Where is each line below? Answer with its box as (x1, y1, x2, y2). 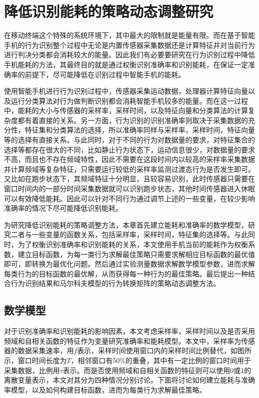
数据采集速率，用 (17, 345, 74, 356)
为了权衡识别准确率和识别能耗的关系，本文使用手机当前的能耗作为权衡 (17, 239, 248, 249)
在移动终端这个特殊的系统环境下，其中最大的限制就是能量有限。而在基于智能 (4, 30, 255, 40)
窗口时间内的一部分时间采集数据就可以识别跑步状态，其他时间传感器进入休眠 (4, 183, 255, 194)
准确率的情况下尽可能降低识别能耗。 (4, 203, 123, 213)
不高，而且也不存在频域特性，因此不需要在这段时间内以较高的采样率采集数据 (4, 154, 255, 164)
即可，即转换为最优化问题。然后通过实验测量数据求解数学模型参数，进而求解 (4, 259, 255, 269)
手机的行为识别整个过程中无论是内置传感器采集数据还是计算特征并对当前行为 (4, 39, 255, 50)
